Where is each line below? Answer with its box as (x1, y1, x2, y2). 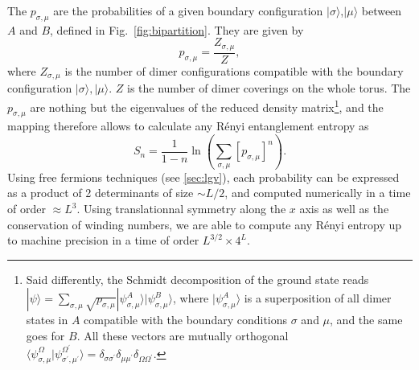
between (361, 2, 402, 18)
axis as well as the (299, 200, 389, 216)
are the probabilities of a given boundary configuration (53, 2, 323, 18)
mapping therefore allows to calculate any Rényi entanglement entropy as (7, 117, 369, 134)
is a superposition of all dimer (244, 290, 392, 306)
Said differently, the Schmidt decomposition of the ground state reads (26, 270, 369, 287)
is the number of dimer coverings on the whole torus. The (127, 80, 411, 97)
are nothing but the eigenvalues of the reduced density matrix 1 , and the (30, 96, 384, 115)
